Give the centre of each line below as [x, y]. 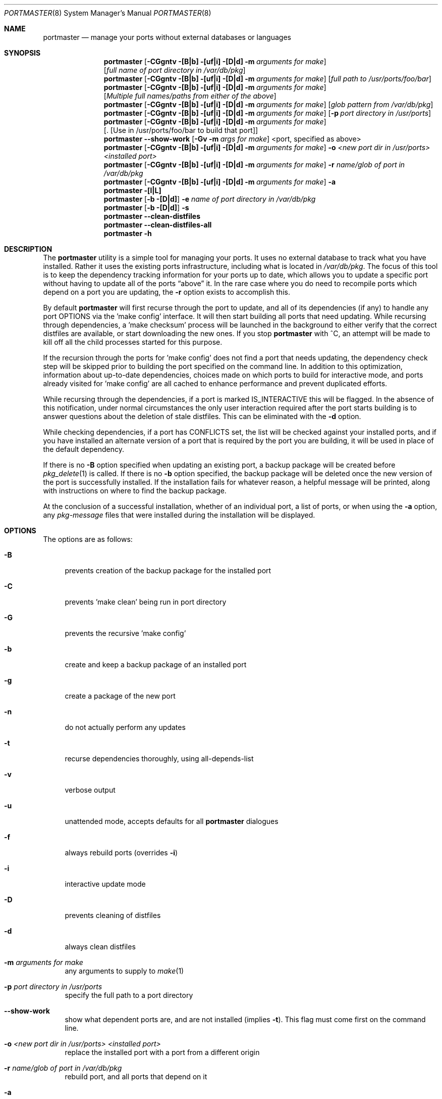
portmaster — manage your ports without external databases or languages [167, 37]
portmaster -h [128, 233]
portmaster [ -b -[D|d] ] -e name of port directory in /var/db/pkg [210, 199]
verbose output [90, 790]
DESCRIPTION [28, 249]
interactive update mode [105, 884]
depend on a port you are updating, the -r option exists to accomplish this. [167, 292]
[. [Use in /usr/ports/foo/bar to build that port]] [181, 130]
